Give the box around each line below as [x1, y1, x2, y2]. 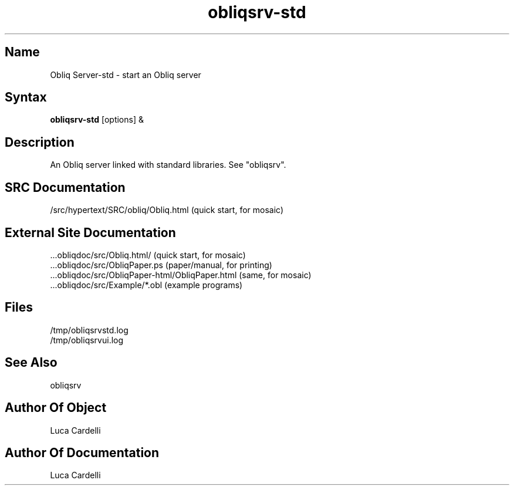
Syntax [5, 90, 47, 105]
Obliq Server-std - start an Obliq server [50, 69, 201, 80]
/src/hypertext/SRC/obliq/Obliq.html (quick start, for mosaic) [50, 205, 284, 215]
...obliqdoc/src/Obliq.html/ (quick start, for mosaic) [50, 249, 246, 260]
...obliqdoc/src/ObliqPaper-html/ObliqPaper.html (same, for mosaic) [50, 269, 312, 280]
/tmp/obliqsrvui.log [50, 334, 124, 345]
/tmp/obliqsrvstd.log [50, 325, 128, 335]
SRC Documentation [5, 180, 126, 195]
